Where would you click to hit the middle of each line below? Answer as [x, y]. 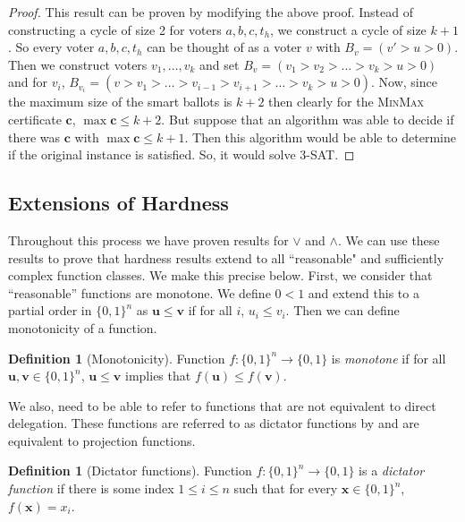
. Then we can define [342, 310]
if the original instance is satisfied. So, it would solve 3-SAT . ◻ [182, 154]
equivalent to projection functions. [102, 440]
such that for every [286, 488]
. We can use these [389, 240]
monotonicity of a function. [83, 327]
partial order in [50, 310]
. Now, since [404, 82]
